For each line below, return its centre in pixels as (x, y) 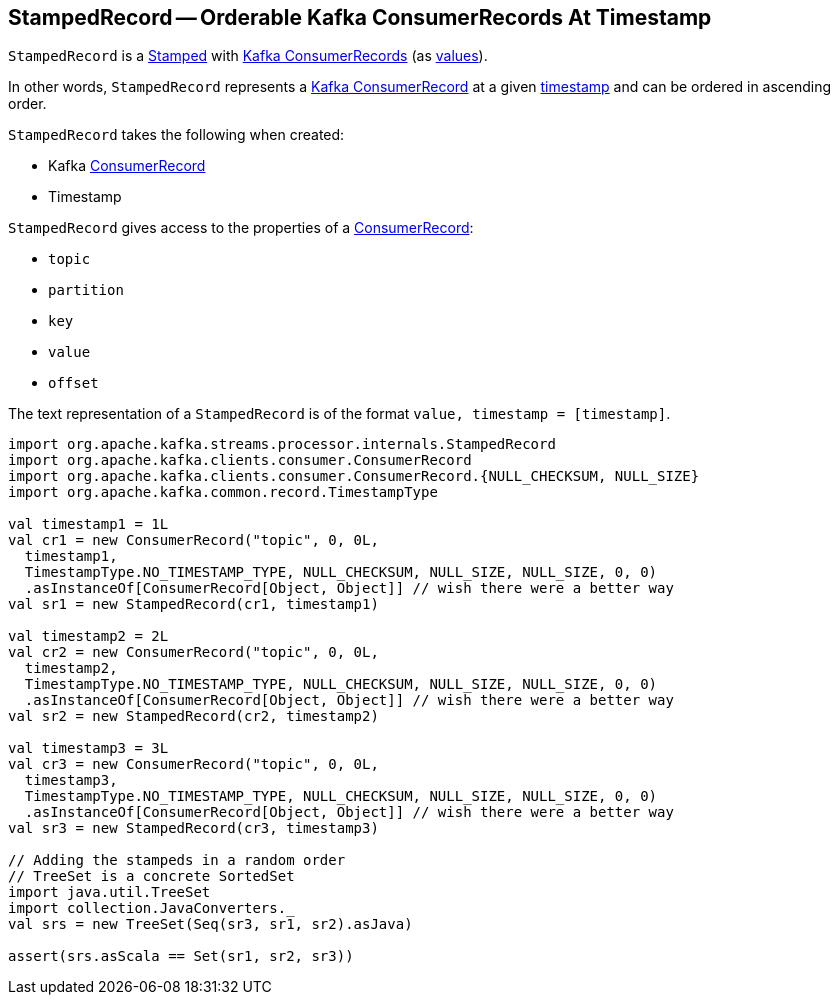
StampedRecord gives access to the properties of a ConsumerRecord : (241, 228)
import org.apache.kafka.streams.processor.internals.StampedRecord (282, 444)
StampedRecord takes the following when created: (176, 135)
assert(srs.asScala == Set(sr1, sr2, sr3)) (181, 956)
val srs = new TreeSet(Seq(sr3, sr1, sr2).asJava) (210, 924)
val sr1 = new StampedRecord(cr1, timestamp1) (193, 604)
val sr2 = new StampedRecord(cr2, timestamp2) (193, 716)
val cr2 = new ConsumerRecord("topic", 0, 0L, (193, 652)
